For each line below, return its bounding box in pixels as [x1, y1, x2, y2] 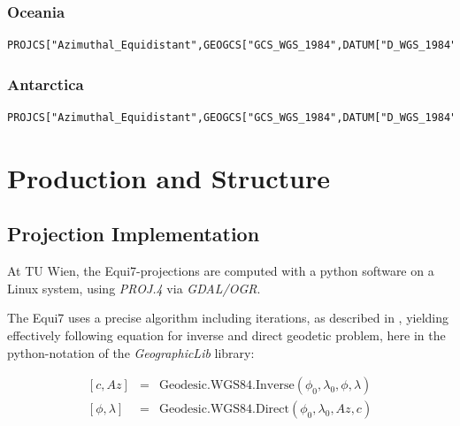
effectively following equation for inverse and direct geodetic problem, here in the [7, 325, 446, 344]
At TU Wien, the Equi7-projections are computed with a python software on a [7, 262, 434, 280]
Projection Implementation [7, 220, 260, 247]
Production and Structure [7, 159, 331, 195]
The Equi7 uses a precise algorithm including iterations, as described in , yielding [7, 308, 449, 327]
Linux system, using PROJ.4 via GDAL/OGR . [7, 278, 261, 297]
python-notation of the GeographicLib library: [7, 343, 255, 361]
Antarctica [7, 72, 84, 95]
